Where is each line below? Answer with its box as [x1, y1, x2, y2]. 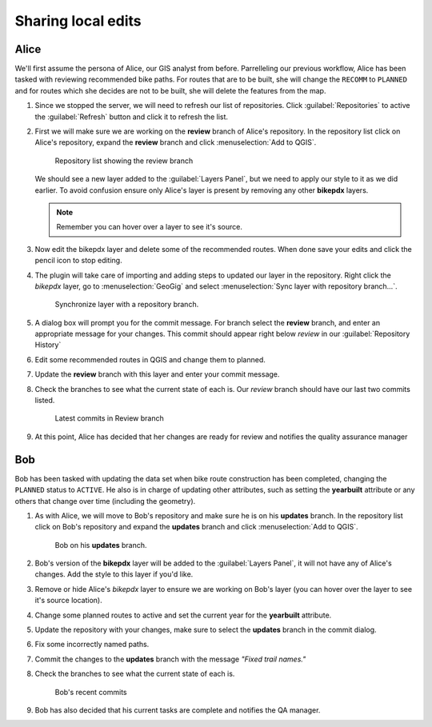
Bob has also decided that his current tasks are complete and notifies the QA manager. [34, 705, 321, 715]
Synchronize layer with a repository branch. [54, 300, 199, 310]
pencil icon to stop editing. [34, 256, 123, 266]
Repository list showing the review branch [54, 156, 194, 166]
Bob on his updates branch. [54, 540, 147, 549]
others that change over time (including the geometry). [14, 496, 196, 505]
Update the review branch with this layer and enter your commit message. [34, 369, 280, 379]
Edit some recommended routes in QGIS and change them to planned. [34, 354, 266, 364]
